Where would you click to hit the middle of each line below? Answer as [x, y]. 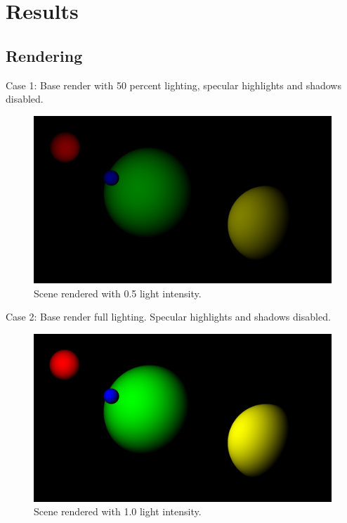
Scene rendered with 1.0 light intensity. [118, 511]
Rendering [44, 55]
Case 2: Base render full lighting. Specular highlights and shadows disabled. [168, 317]
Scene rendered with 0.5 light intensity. [118, 293]
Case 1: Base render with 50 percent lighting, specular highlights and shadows [173, 85]
